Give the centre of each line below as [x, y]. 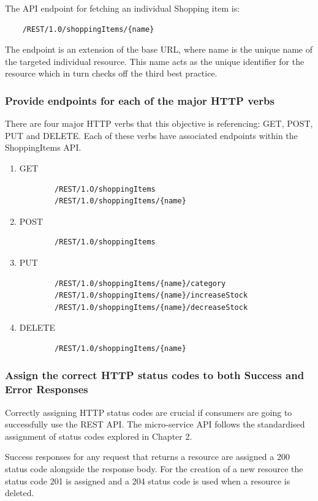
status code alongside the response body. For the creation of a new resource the [154, 469]
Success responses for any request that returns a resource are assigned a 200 [147, 457]
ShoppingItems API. [43, 147]
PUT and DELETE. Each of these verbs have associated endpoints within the [151, 135]
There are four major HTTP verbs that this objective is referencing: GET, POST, [159, 123]
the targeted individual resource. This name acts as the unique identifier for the [155, 61]
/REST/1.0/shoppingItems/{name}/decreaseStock [151, 307]
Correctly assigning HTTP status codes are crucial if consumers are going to [149, 412]
